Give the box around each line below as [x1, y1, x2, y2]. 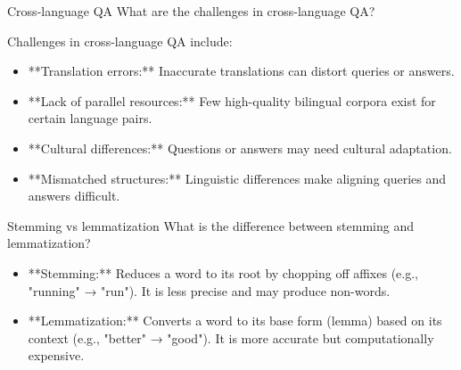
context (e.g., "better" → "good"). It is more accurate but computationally [28, 328, 434, 347]
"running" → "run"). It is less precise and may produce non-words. [28, 281, 391, 300]
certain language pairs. [28, 109, 152, 127]
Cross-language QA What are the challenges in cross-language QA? [7, 2, 375, 20]
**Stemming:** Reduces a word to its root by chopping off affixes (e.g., [28, 263, 418, 282]
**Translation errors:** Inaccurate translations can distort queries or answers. [28, 62, 455, 80]
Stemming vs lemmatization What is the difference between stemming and [7, 216, 415, 234]
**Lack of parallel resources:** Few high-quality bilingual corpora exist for [28, 91, 436, 110]
